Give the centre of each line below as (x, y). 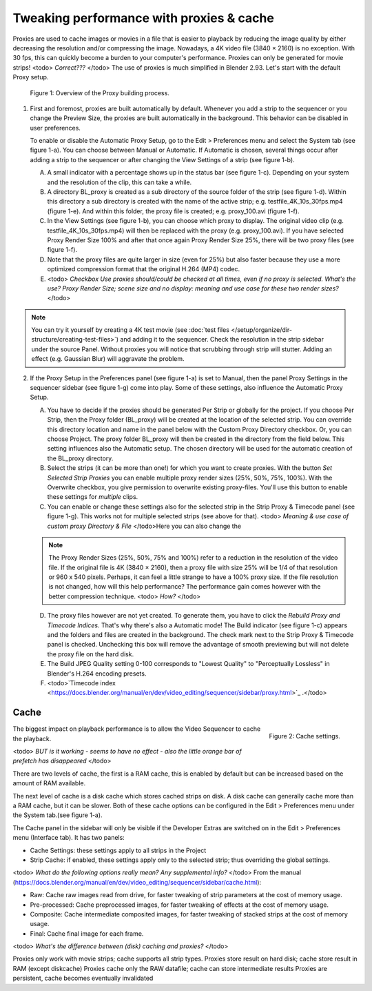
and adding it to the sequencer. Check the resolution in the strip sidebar (222, 340)
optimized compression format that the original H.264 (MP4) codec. (144, 269)
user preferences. (55, 128)
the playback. (32, 738)
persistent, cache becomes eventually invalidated (83, 978)
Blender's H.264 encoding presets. (97, 674)
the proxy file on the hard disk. (91, 654)
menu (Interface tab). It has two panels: (69, 838)
